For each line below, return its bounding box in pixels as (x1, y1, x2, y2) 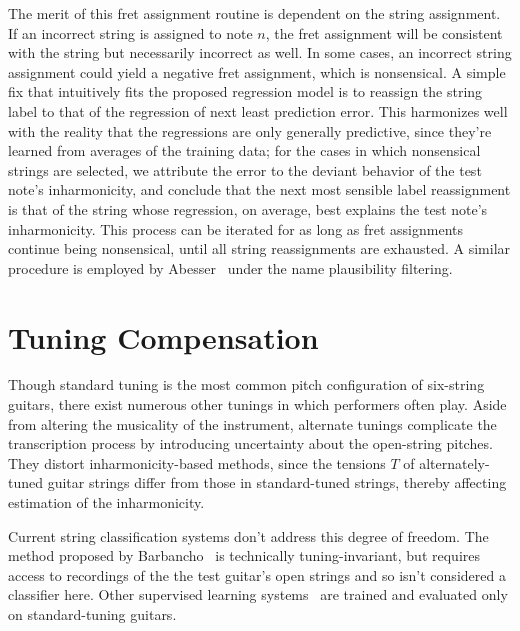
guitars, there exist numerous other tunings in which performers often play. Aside (8, 394, 507, 415)
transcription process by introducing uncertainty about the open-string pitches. (8, 433, 493, 454)
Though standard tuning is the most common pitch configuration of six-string (8, 374, 485, 395)
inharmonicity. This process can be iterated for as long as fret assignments (8, 218, 464, 239)
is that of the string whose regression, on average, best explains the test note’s (8, 198, 488, 219)
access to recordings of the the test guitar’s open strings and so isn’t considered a (8, 564, 506, 585)
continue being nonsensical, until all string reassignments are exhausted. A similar (8, 238, 511, 259)
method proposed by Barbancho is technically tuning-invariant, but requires (8, 545, 481, 566)
